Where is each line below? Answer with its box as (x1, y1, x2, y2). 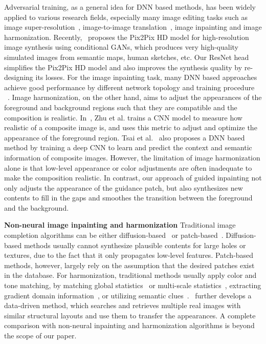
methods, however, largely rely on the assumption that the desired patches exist (4, 259, 255, 270)
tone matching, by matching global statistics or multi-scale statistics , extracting (4, 280, 261, 291)
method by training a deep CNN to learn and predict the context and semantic (4, 142, 252, 153)
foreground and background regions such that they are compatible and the (4, 102, 237, 112)
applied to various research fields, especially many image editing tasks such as (4, 11, 248, 22)
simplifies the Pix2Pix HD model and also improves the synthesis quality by (4, 62, 242, 72)
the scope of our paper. (4, 330, 77, 340)
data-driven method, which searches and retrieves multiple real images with (4, 300, 241, 311)
